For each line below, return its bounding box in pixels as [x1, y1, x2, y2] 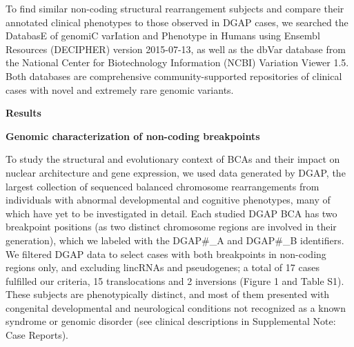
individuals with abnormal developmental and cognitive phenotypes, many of [6, 192, 331, 207]
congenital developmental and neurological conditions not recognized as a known [6, 300, 346, 315]
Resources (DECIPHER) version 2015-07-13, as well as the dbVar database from [6, 41, 346, 56]
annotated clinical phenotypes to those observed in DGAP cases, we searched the [6, 14, 348, 29]
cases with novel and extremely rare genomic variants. [6, 82, 234, 97]
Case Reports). [6, 328, 68, 342]
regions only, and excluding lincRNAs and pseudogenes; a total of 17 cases [6, 260, 319, 275]
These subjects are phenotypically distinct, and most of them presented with [6, 287, 330, 301]
